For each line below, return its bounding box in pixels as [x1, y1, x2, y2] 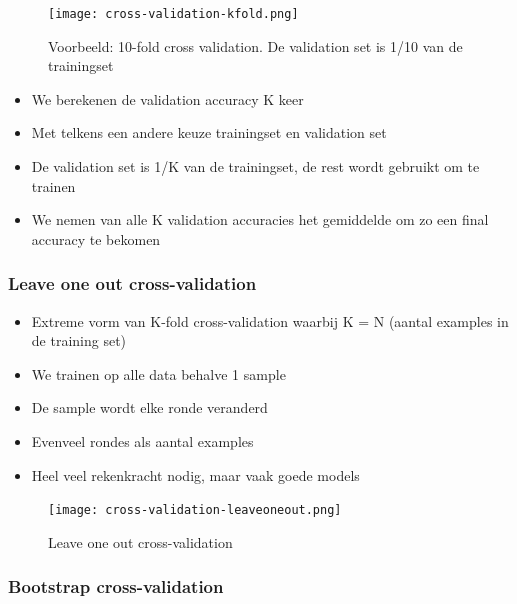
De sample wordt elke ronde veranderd [31, 397, 268, 418]
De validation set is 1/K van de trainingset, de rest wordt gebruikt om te [31, 156, 480, 177]
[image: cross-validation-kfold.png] [48, 7, 299, 21]
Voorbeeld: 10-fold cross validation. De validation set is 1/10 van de [48, 35, 463, 56]
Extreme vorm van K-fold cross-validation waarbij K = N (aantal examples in [31, 310, 509, 331]
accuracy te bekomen [31, 228, 161, 249]
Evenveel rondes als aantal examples [31, 431, 254, 451]
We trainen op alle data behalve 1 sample [31, 363, 286, 384]
